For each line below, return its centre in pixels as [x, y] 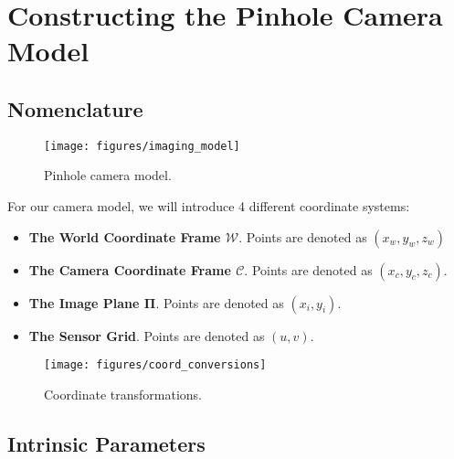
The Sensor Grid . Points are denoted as [147, 335]
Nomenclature [75, 108]
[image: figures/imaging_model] [142, 146]
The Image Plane [84, 302]
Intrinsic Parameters [106, 443]
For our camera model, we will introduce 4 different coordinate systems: [209, 206]
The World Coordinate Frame [125, 236]
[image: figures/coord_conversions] [155, 365]
